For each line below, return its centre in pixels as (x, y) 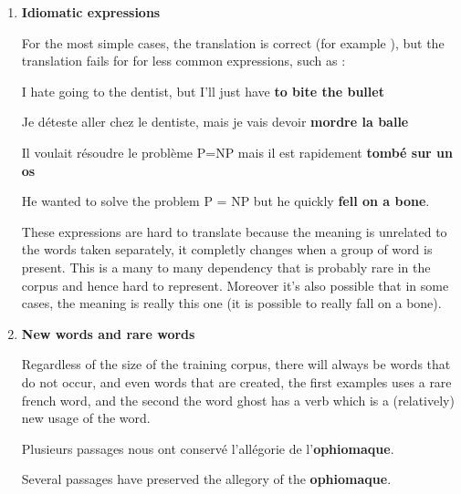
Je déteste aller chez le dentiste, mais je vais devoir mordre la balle (215, 122)
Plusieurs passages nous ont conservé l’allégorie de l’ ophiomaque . (208, 448)
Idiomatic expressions (91, 12)
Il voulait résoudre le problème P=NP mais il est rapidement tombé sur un (237, 152)
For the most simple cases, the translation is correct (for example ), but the (233, 42)
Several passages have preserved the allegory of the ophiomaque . (206, 479)
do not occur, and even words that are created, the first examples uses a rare (236, 381)
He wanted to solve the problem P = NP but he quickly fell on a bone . (225, 201)
